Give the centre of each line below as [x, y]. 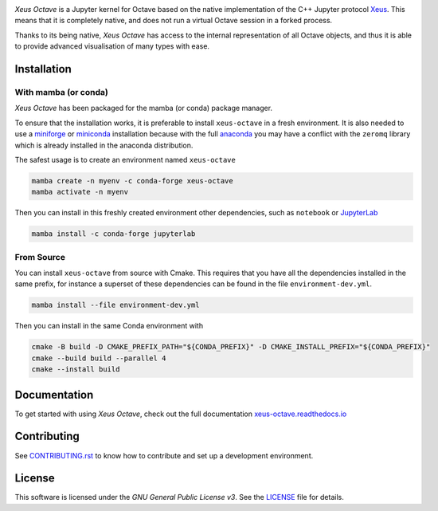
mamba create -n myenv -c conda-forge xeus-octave [133, 181]
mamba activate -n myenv [80, 192]
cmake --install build [76, 369]
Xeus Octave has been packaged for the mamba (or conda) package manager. [144, 108]
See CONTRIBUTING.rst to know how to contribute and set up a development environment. [164, 455]
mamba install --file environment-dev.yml [115, 305]
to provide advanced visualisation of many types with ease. [112, 46]
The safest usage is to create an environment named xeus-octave [125, 159]
